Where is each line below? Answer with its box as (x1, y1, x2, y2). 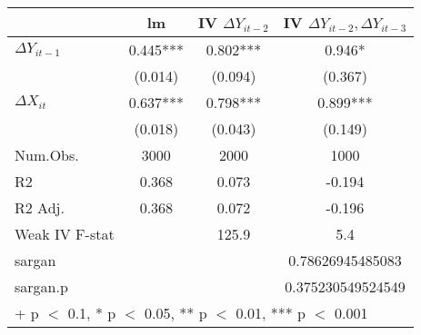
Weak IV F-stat (15, 223, 115, 244)
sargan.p (15, 276, 68, 297)
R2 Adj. (15, 197, 65, 218)
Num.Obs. (15, 144, 79, 165)
